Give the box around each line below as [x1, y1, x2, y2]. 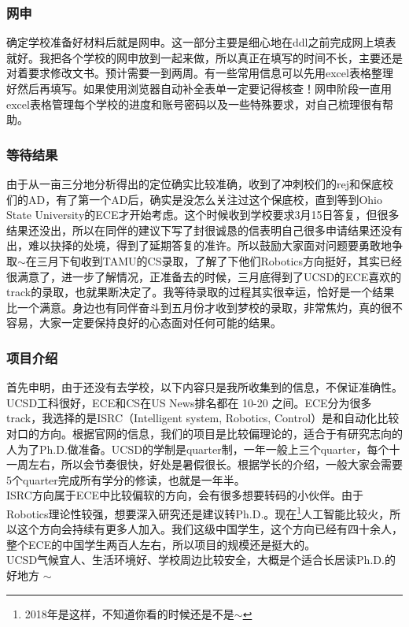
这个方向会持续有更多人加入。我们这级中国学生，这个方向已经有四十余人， [17, 521, 403, 537]
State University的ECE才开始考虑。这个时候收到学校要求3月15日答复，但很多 [6, 206, 400, 223]
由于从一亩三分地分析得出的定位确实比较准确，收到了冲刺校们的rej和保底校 [6, 176, 393, 191]
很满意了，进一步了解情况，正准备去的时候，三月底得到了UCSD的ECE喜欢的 [6, 268, 402, 284]
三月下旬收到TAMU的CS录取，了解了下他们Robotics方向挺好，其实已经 [36, 252, 403, 269]
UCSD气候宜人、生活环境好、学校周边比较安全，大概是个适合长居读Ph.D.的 [6, 551, 396, 568]
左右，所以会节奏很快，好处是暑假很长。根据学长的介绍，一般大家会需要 [28, 456, 403, 473]
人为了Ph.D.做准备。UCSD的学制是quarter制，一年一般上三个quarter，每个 [6, 440, 389, 457]
